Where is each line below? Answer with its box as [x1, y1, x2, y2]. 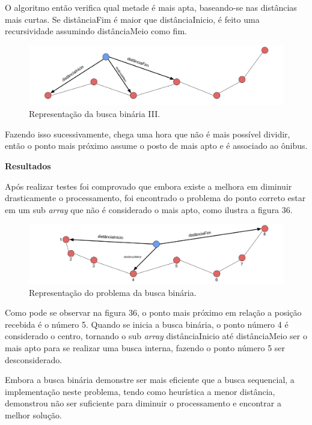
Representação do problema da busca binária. [29, 286, 197, 298]
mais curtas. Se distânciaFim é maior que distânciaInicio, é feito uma [5, 13, 260, 25]
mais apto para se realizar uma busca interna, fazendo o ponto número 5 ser [5, 342, 286, 354]
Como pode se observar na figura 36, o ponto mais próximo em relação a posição [5, 306, 302, 319]
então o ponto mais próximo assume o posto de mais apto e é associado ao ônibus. [5, 139, 308, 152]
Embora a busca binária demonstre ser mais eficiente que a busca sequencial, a [5, 373, 295, 386]
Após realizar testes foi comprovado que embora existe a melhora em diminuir [5, 179, 292, 192]
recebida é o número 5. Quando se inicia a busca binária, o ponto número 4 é [5, 318, 289, 330]
